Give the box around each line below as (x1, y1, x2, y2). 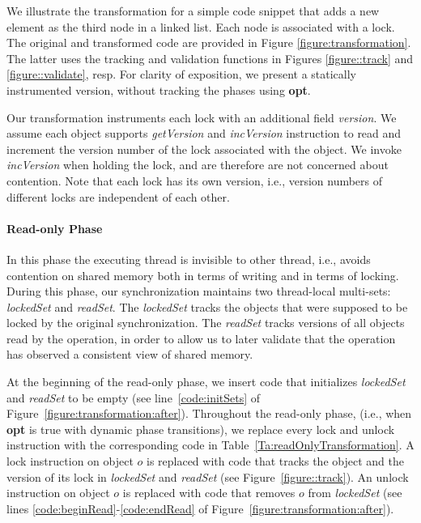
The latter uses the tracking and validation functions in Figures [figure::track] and (6, 49, 414, 66)
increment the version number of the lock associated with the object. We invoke (6, 140, 402, 157)
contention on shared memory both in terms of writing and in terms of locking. (6, 266, 399, 283)
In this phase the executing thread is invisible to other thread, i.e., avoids (6, 250, 371, 267)
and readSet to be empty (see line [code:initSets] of (6, 389, 261, 406)
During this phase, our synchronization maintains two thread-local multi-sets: (6, 283, 391, 300)
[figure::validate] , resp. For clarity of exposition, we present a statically (6, 66, 357, 83)
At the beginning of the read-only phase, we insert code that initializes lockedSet (6, 373, 406, 390)
